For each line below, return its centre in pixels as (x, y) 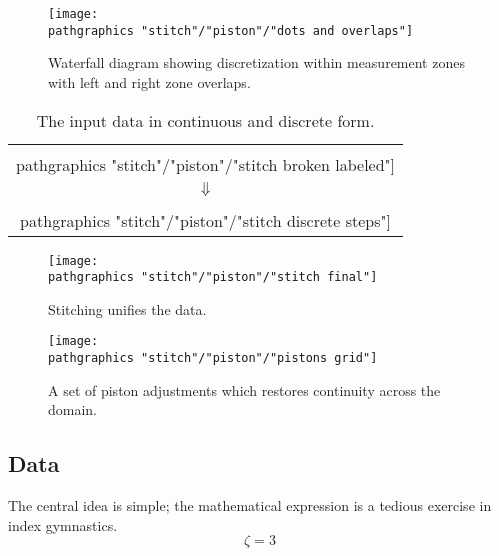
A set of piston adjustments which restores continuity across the (244, 389)
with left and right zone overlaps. (149, 81)
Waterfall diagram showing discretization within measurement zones (256, 62)
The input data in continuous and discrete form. (205, 120)
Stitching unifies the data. (127, 308)
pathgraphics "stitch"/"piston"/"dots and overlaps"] (231, 30)
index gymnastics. (63, 524)
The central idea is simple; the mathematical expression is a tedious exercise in (250, 505)
